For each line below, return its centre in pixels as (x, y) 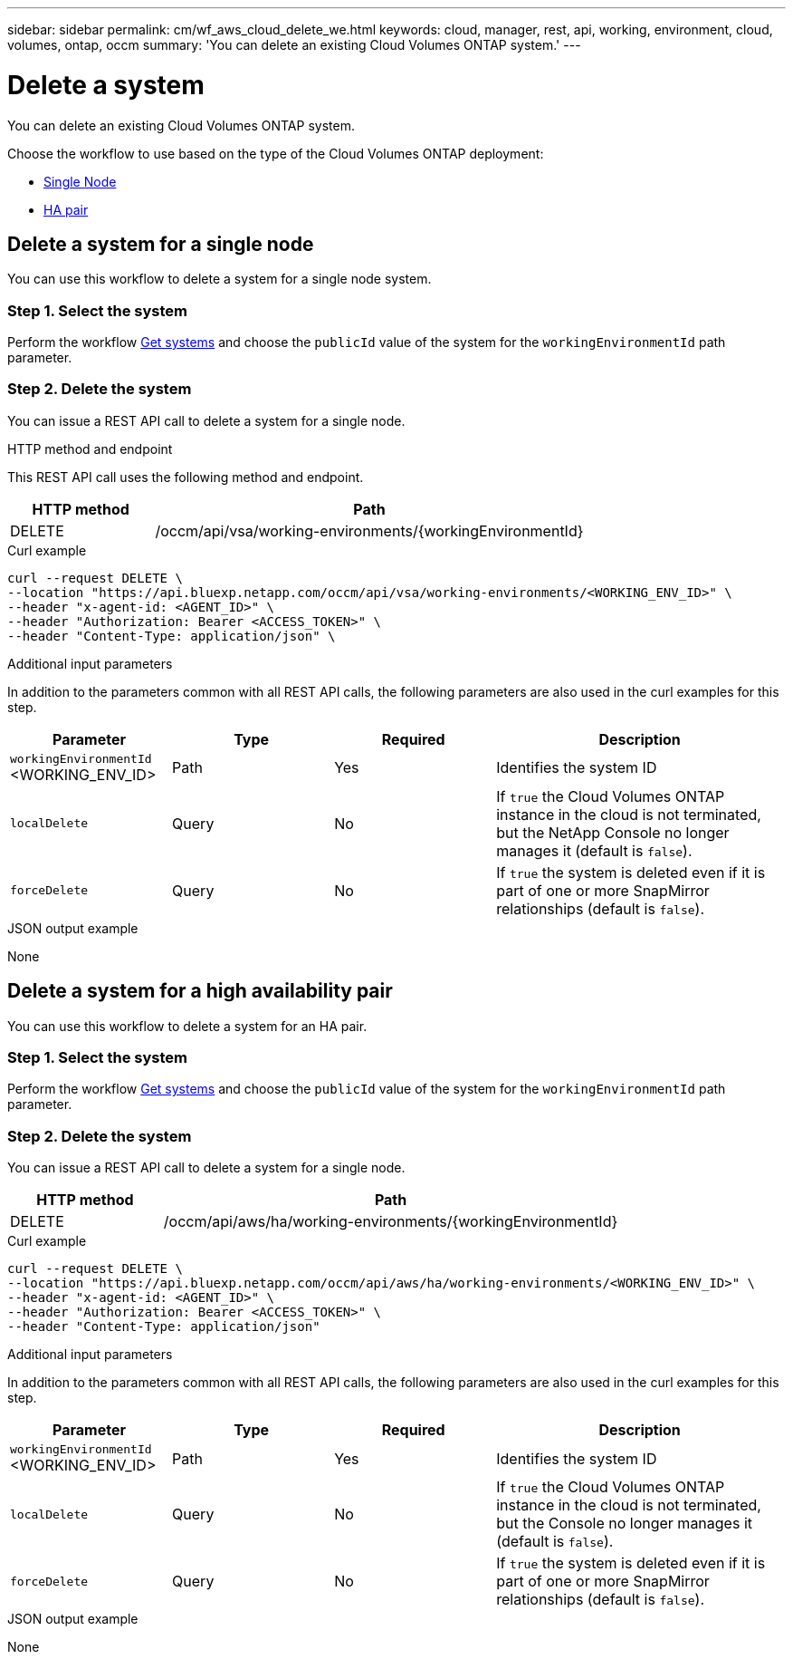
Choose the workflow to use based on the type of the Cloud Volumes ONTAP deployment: (276, 153)
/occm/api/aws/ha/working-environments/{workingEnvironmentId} (391, 1222)
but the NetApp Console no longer (613, 832)
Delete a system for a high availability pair (200, 991)
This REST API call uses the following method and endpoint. (186, 477)
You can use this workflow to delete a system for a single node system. (220, 279)
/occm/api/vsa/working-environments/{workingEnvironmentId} (369, 530)
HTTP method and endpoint (90, 449)
